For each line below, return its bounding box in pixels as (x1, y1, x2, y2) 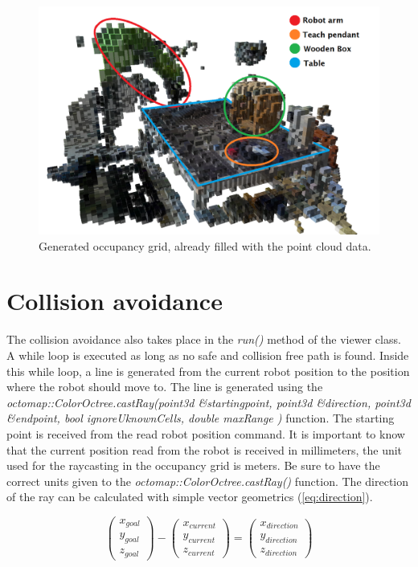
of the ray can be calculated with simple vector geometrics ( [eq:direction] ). (6, 488, 373, 505)
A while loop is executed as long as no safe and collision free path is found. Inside (6, 346, 409, 363)
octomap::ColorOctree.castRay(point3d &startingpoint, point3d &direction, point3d (6, 394, 411, 410)
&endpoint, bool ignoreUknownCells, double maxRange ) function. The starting (6, 410, 395, 426)
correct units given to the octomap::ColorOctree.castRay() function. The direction (6, 472, 409, 489)
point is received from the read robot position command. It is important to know (6, 425, 405, 442)
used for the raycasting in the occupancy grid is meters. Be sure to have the (6, 457, 380, 474)
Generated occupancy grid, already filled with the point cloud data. (39, 237, 371, 254)
